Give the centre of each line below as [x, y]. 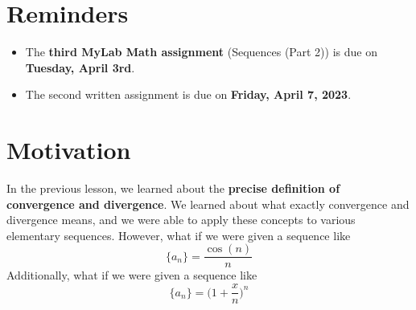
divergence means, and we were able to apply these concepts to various [181, 220]
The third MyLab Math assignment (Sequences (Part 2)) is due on [201, 52]
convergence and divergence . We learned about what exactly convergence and [208, 204]
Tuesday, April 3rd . [80, 67]
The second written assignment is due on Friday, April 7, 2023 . [188, 94]
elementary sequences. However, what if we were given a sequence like [179, 235]
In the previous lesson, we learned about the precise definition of [173, 188]
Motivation [69, 150]
